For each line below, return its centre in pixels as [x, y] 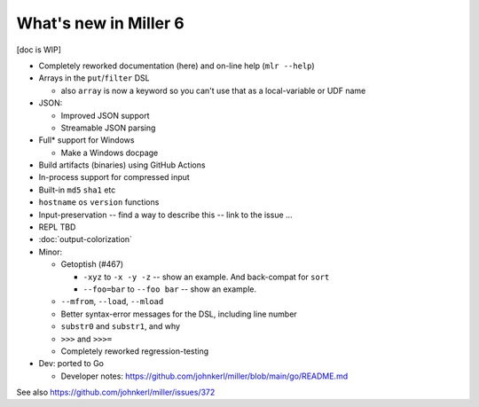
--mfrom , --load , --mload [112, 301]
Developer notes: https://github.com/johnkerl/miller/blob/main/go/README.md [204, 376]
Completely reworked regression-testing [135, 351]
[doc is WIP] [39, 50]
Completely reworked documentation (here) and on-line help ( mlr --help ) [177, 66]
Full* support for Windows [86, 140]
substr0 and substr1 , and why [121, 326]
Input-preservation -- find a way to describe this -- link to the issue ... [165, 215]
